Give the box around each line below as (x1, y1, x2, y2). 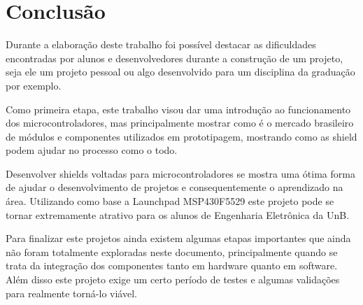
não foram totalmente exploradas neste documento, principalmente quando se (6, 244, 338, 259)
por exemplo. (6, 78, 62, 92)
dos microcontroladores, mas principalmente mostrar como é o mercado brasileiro (6, 115, 354, 130)
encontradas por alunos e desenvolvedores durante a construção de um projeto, (6, 50, 343, 65)
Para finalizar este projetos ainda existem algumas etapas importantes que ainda (6, 231, 351, 246)
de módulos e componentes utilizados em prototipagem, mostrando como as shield (6, 129, 357, 143)
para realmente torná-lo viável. (6, 285, 137, 300)
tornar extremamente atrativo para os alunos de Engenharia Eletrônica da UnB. (6, 207, 350, 222)
